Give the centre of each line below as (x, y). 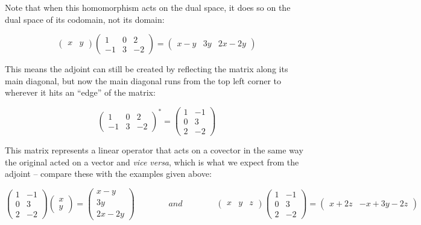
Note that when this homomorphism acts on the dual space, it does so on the (148, 7)
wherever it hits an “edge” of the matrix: (80, 92)
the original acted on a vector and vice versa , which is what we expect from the (152, 162)
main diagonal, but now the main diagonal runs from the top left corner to (143, 80)
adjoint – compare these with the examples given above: (108, 174)
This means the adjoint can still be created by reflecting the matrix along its (147, 69)
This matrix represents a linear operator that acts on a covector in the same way (154, 150)
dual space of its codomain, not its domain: (85, 19)
